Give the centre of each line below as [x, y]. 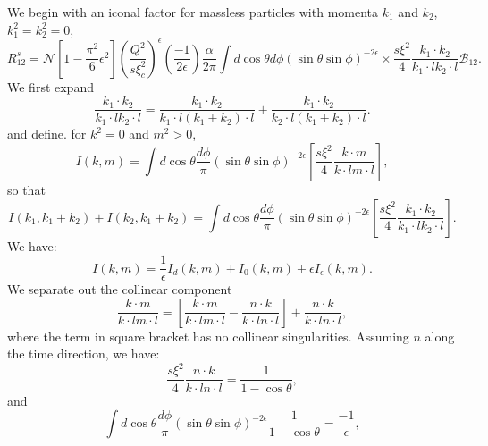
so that [26, 189]
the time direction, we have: [84, 353]
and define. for [47, 134]
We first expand [50, 86]
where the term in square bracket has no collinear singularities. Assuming [208, 336]
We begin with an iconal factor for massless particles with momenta [193, 12]
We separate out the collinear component [120, 289]
